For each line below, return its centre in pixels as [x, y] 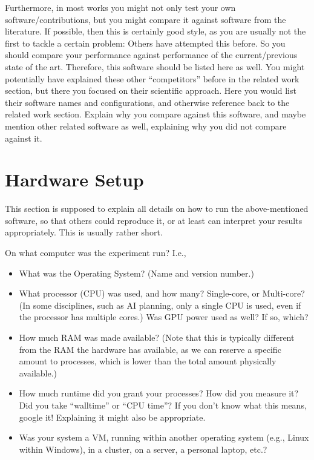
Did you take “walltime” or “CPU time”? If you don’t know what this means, [163, 405]
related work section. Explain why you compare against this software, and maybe [155, 114]
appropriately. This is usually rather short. [84, 232]
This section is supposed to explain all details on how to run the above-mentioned [157, 209]
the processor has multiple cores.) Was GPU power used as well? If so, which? [164, 317]
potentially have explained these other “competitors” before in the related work [152, 78]
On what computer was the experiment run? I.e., [96, 253]
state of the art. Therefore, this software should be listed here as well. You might [155, 66]
